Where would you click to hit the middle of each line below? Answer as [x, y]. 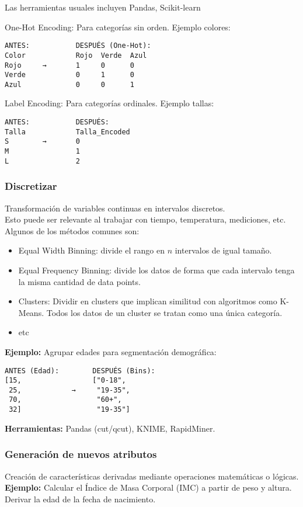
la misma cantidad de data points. [79, 281]
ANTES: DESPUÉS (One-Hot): [78, 46]
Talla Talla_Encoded [67, 132]
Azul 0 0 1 [69, 84]
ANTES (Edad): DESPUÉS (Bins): [80, 371]
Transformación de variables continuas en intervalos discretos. [115, 208]
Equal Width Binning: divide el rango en [91, 250]
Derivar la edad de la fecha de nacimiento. [80, 499]
